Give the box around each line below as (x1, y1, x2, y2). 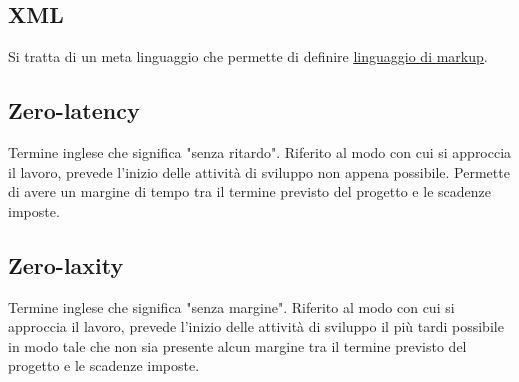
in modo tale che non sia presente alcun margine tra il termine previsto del (8, 335, 467, 356)
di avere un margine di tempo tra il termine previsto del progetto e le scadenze (8, 181, 491, 202)
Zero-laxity (8, 249, 124, 280)
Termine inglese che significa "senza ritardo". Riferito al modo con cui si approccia (8, 142, 512, 162)
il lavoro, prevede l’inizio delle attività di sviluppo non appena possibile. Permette (8, 161, 510, 182)
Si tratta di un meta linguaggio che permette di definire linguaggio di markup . (8, 46, 488, 67)
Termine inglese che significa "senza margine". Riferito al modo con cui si (8, 296, 455, 317)
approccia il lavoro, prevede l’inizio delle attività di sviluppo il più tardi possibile (8, 316, 504, 337)
